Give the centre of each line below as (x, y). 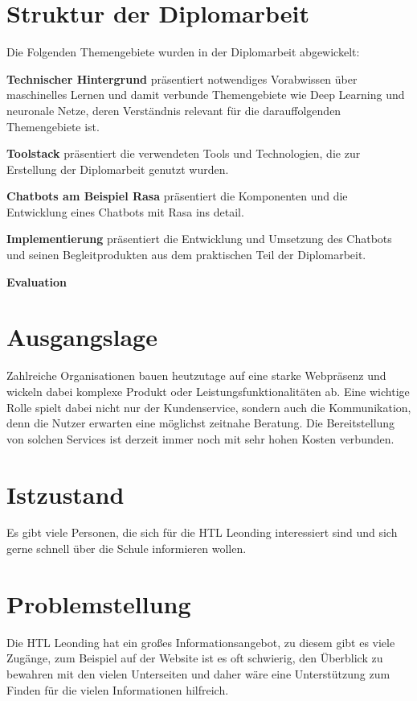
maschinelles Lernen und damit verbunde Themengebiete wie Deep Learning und (206, 95)
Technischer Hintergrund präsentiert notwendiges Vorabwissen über (182, 78)
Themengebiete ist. (53, 126)
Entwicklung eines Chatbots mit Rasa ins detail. (125, 211)
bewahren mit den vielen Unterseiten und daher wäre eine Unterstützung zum (198, 673)
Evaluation (37, 281)
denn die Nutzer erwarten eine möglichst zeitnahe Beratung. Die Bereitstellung (201, 423)
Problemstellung (99, 603)
